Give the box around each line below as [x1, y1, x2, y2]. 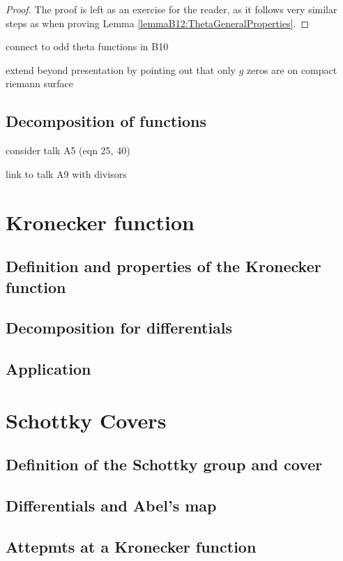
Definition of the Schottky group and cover [6, 454, 323, 475]
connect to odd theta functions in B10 [6, 39, 169, 54]
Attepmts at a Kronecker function [6, 535, 257, 557]
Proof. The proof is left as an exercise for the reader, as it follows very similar [6, 2, 337, 16]
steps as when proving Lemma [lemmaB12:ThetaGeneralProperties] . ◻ [6, 15, 310, 30]
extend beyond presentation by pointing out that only [6, 62, 236, 77]
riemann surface [6, 76, 73, 91]
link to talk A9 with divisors [6, 166, 127, 181]
